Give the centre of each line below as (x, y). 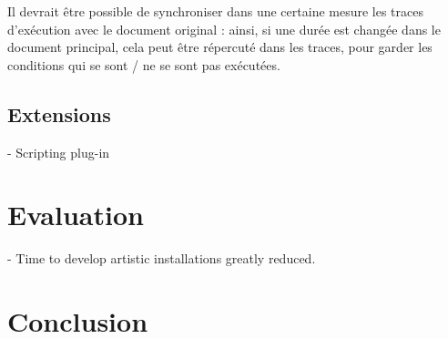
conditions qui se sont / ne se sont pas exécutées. (144, 64)
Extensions (59, 113)
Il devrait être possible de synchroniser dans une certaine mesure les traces (216, 11)
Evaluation (76, 215)
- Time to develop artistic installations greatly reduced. (162, 258)
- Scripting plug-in (59, 152)
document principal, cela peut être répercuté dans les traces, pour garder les (220, 47)
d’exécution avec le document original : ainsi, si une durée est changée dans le (224, 29)
